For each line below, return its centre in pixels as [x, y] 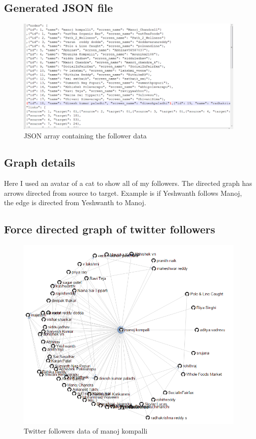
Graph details [40, 162]
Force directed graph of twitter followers [110, 229]
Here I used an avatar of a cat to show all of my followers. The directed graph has [128, 183]
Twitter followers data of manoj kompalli [86, 431]
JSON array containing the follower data [85, 136]
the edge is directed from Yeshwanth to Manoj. [75, 202]
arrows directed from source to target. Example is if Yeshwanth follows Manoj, [123, 193]
